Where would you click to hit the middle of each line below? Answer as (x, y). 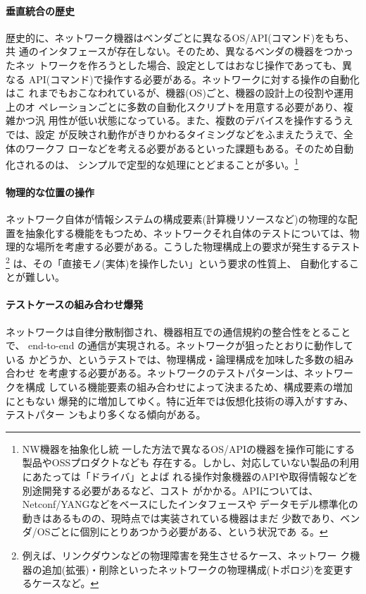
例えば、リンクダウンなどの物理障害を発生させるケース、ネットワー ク (186, 555)
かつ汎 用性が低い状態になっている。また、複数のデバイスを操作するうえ (184, 120)
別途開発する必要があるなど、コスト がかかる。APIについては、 (170, 490)
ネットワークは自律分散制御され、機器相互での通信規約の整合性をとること (178, 331)
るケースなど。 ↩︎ (61, 583)
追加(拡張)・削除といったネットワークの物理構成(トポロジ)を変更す (197, 569)
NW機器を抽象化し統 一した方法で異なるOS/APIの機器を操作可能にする (189, 448)
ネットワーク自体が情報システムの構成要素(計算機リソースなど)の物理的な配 (182, 219)
